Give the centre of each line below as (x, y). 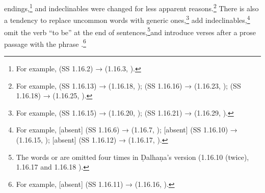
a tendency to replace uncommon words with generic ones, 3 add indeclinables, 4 (127, 19)
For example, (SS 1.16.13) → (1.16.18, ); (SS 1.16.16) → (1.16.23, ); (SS (128, 85)
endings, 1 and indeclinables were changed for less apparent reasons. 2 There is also (131, 7)
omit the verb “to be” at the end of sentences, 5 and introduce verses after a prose (130, 31)
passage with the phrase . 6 (45, 43)
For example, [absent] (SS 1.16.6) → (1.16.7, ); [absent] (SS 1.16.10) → (127, 130)
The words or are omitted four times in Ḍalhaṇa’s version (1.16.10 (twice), (132, 157)
